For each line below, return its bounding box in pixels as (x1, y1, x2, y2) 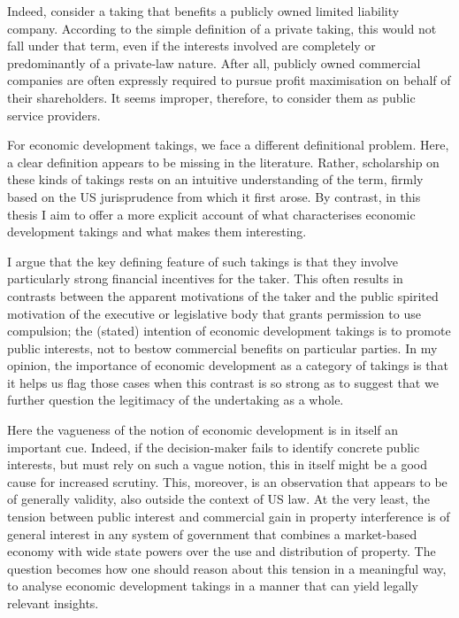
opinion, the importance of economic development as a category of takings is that (7, 356, 448, 375)
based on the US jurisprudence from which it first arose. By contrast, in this (7, 187, 421, 205)
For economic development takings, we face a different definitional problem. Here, (7, 135, 449, 154)
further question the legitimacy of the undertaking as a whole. (7, 390, 344, 409)
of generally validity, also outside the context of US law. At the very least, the (7, 490, 430, 508)
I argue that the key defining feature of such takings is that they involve (7, 251, 399, 270)
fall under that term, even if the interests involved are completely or (7, 36, 376, 55)
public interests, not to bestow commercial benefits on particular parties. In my (7, 338, 438, 357)
